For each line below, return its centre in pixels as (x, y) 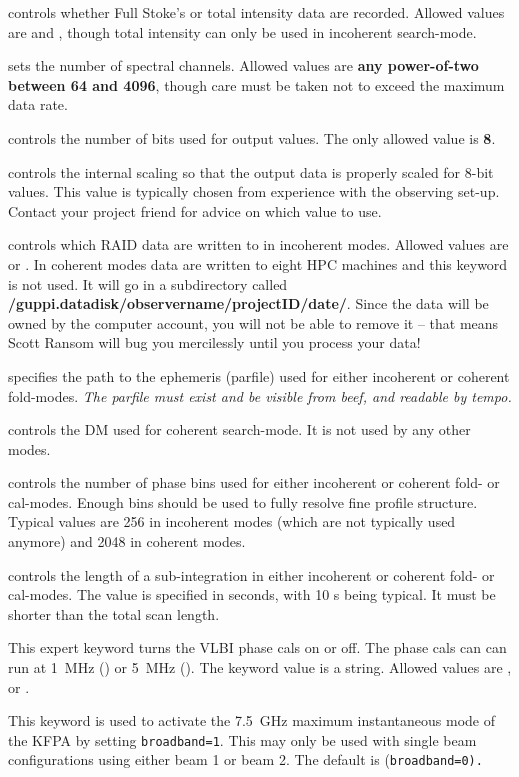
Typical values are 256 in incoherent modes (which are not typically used (232, 521)
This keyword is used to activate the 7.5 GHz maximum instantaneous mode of (251, 720)
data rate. (38, 104)
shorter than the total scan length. (114, 613)
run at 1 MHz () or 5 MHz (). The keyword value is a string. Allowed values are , (260, 667)
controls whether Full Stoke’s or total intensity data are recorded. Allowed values (256, 12)
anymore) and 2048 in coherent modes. (127, 541)
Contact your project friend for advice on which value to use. (195, 210)
